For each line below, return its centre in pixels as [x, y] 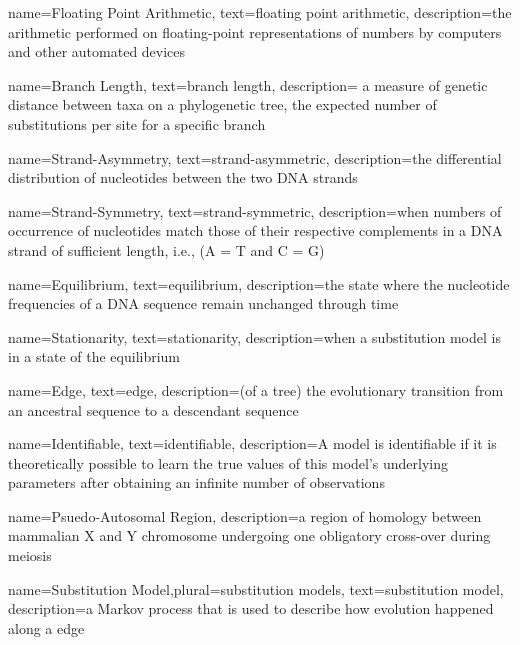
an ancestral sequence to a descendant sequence [153, 409]
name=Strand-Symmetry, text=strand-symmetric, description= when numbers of [255, 210]
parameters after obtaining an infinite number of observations [196, 482]
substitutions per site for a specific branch [137, 123]
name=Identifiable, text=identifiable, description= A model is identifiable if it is [252, 443]
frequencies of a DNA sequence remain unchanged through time [203, 303]
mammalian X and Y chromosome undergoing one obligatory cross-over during [249, 535]
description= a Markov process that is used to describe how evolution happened [251, 608]
